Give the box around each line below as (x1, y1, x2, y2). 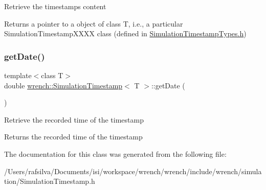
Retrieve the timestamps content (4, 1, 106, 11)
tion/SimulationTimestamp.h (4, 176, 95, 186)
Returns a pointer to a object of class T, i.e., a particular (4, 18, 183, 29)
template (4, 70, 32, 80)
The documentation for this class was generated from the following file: (4, 148, 227, 159)
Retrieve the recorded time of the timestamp (4, 114, 144, 125)
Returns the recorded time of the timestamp (4, 131, 143, 142)
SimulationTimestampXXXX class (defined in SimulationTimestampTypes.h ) (4, 28, 247, 39)
